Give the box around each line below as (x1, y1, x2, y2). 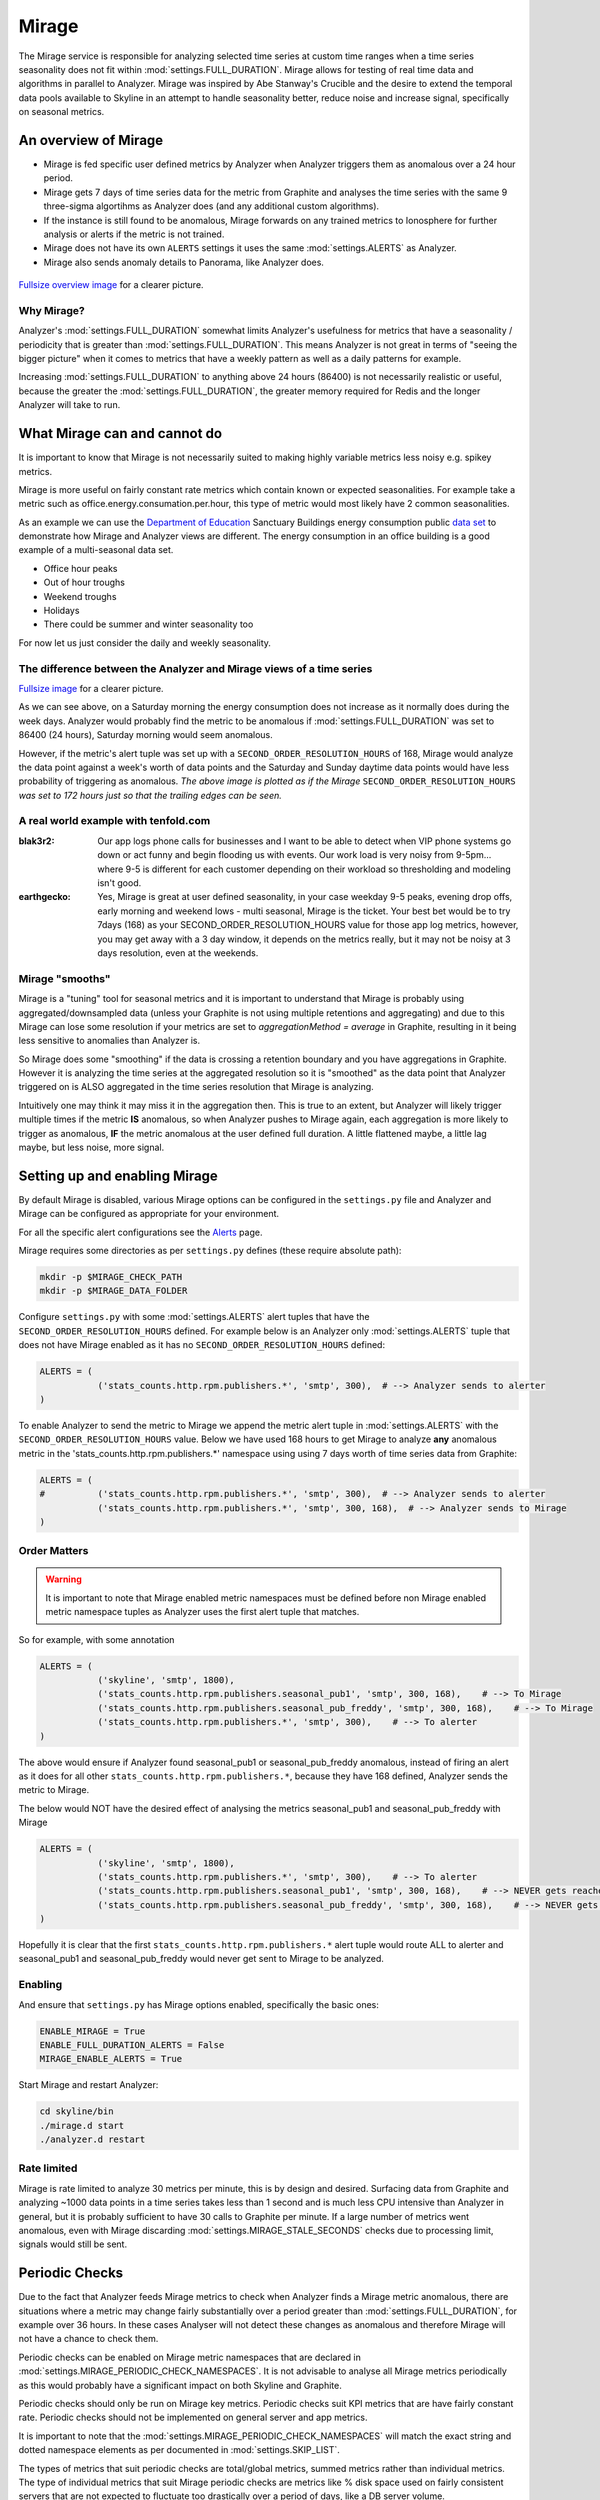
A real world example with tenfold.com (18, 814, 211, 828)
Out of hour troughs (43, 576, 125, 589)
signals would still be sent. (18, 2238, 128, 2250)
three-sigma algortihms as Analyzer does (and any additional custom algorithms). (43, 200, 380, 212)
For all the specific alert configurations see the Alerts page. (18, 1226, 263, 1238)
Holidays (43, 605, 80, 617)
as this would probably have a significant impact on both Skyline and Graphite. (18, 2379, 342, 2391)
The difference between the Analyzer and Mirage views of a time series (18, 661, 373, 675)
